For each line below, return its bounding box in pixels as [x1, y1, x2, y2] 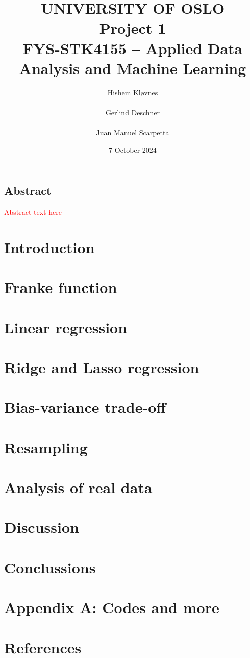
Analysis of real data [4, 477, 153, 498]
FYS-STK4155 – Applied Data [22, 37, 243, 58]
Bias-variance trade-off [4, 397, 166, 418]
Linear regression [4, 316, 128, 337]
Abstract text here [4, 207, 62, 217]
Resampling [4, 436, 88, 457]
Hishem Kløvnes [107, 87, 158, 98]
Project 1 [99, 17, 166, 38]
